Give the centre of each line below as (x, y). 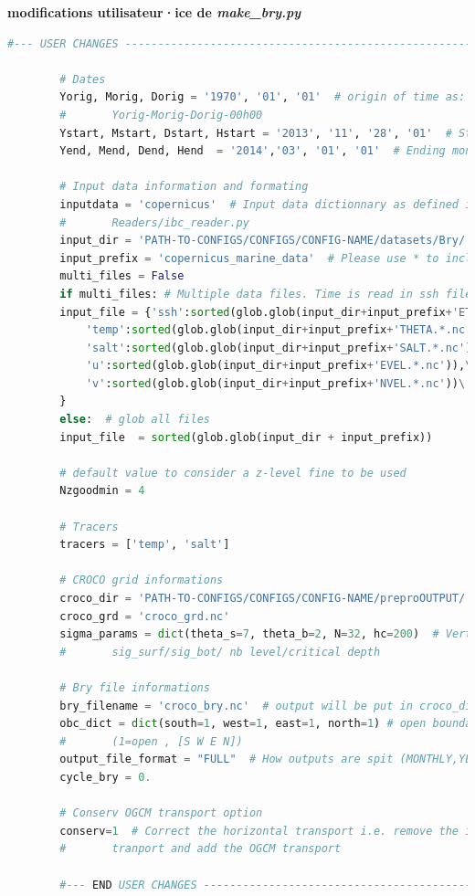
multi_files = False (122, 276)
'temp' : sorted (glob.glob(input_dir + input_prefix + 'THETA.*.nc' (279, 330)
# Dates (83, 79)
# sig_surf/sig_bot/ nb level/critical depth (220, 652)
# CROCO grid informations (142, 580)
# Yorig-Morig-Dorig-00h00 (161, 115)
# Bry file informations (135, 687)
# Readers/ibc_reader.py (154, 222)
